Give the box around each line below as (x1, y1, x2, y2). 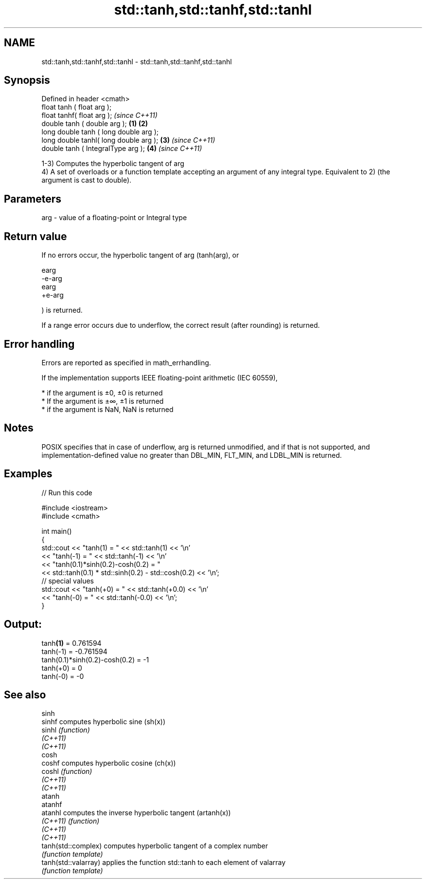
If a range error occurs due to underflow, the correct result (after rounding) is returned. (41, 321, 320, 330)
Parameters (4, 192, 61, 205)
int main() (41, 526, 72, 535)
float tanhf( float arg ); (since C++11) (41, 111, 158, 120)
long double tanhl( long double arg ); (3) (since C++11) (41, 136, 215, 145)
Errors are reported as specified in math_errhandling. (41, 358, 211, 367)
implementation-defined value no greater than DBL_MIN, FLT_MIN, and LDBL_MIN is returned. (41, 451, 342, 459)
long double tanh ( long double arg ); (41, 128, 159, 136)
